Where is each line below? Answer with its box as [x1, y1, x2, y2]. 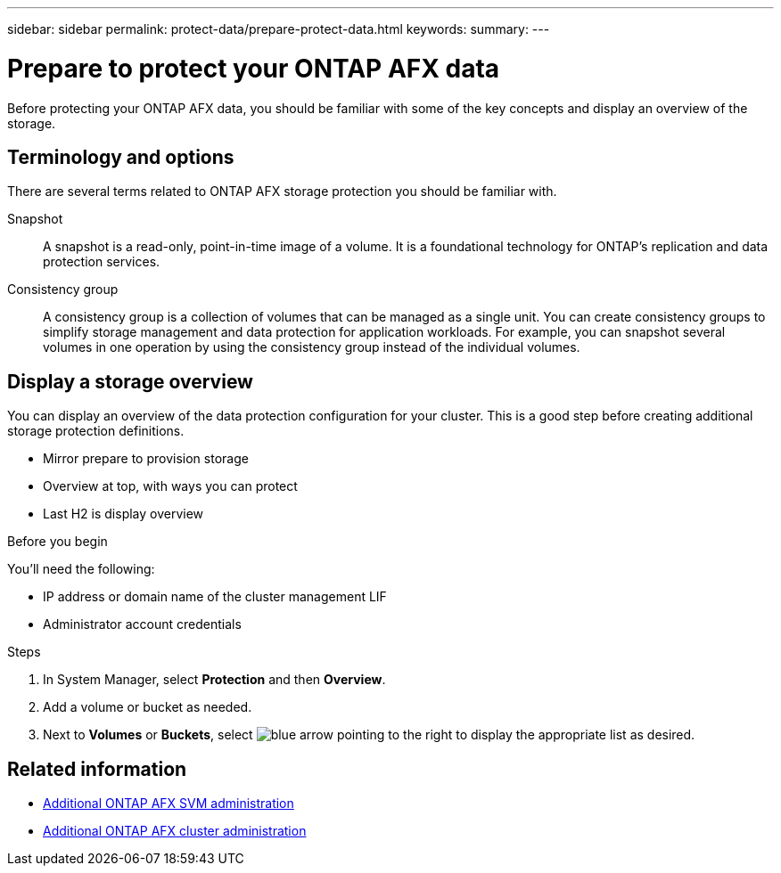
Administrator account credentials [43, 616, 242, 632]
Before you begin [7, 534, 108, 550]
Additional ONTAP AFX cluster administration [43, 823, 307, 839]
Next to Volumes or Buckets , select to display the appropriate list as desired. [43, 727, 695, 743]
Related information [7, 757, 187, 780]
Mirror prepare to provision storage [43, 451, 249, 467]
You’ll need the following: [7, 561, 155, 577]
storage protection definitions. [7, 423, 185, 439]
